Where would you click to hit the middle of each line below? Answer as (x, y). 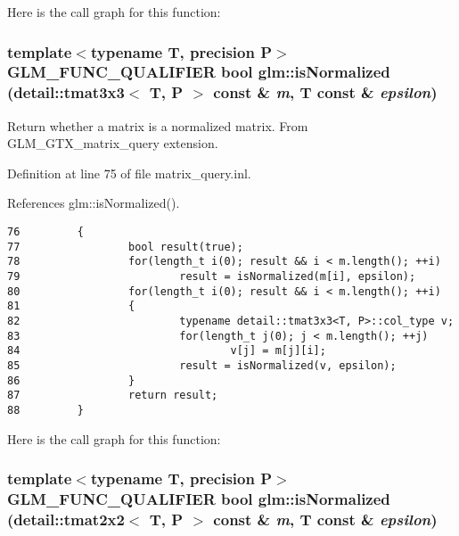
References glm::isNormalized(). (94, 203)
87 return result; (113, 396)
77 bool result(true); (125, 247)
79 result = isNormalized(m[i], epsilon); (212, 276)
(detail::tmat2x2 (66, 519)
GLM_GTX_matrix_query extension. (113, 143)
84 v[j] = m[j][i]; (167, 351)
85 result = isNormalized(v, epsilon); (202, 365)
